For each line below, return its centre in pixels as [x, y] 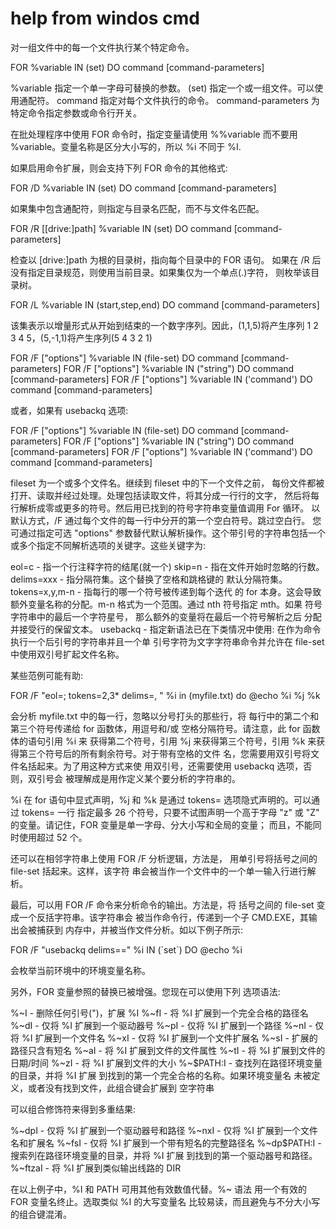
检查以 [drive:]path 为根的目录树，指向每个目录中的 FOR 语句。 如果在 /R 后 [166, 259]
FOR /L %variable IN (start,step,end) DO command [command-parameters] [165, 304]
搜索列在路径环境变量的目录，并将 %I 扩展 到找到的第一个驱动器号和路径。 [164, 1155]
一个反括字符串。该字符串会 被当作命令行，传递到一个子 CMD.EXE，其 [163, 917]
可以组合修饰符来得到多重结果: [73, 1109]
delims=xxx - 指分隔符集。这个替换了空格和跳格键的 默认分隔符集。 [149, 579]
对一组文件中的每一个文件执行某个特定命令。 [102, 47]
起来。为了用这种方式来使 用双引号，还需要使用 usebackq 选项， [170, 766]
